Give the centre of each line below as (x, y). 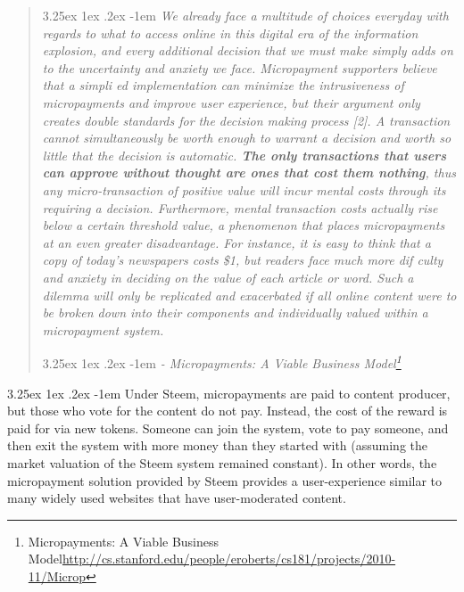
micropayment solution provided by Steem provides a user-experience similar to (225, 480)
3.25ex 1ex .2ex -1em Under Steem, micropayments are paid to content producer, (229, 393)
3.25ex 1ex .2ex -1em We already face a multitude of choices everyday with (245, 15)
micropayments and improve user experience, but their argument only (231, 102)
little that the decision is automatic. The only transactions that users (244, 155)
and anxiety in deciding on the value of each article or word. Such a (228, 277)
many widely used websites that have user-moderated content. (177, 498)
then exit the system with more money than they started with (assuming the (217, 445)
